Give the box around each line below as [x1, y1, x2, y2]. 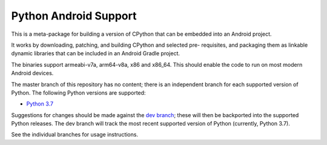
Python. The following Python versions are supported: [11, 89, 146, 96]
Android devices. [11, 70, 54, 77]
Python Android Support [11, 9, 137, 22]
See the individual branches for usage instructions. [11, 131, 139, 138]
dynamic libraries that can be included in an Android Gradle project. [11, 50, 180, 57]
